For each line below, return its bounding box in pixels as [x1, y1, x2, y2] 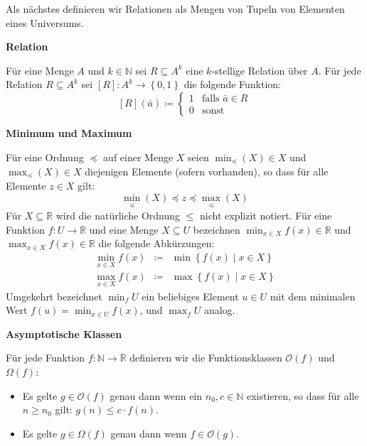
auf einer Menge [103, 149, 174, 164]
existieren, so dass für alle [246, 388, 359, 403]
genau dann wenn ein [110, 388, 203, 403]
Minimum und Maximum [6, 125, 132, 140]
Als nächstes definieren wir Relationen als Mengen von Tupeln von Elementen [6, 1, 345, 16]
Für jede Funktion [6, 350, 85, 365]
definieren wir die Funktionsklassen [129, 350, 282, 365]
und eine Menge [89, 222, 159, 236]
